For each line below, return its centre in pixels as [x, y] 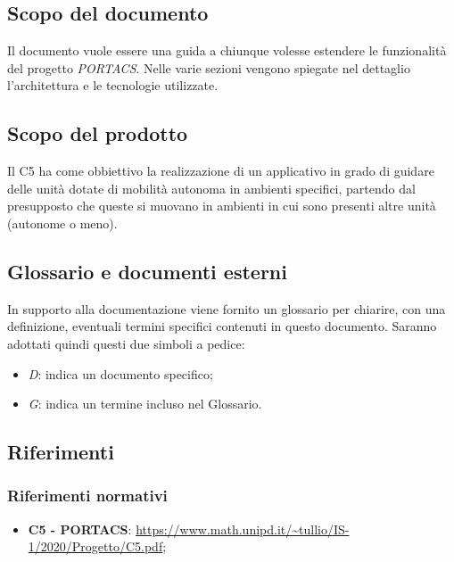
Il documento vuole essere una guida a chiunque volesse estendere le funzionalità [227, 50]
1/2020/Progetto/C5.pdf [95, 546]
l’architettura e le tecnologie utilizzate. [113, 85]
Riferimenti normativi [87, 496]
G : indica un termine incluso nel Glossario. [145, 404]
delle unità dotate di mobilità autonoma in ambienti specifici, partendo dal [211, 188]
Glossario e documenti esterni [147, 271]
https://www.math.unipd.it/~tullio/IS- [243, 529]
